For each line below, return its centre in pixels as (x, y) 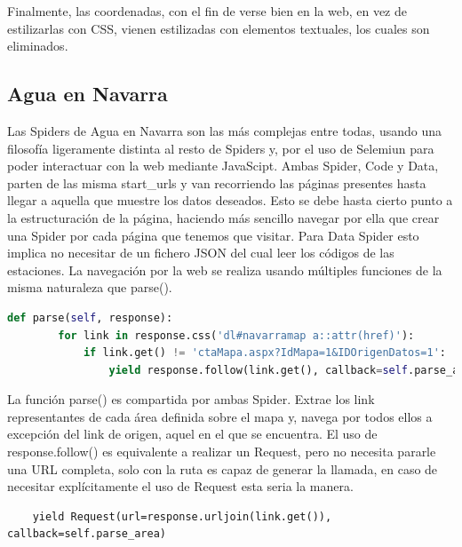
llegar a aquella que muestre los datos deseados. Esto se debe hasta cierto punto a (230, 200)
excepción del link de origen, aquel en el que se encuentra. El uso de (192, 434)
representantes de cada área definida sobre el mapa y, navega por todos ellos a (220, 416)
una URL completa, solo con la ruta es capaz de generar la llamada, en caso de (223, 468)
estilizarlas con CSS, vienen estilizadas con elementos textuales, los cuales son (219, 28)
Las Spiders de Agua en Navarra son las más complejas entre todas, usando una (224, 130)
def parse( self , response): (90, 317)
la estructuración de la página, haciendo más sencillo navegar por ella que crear (223, 217)
